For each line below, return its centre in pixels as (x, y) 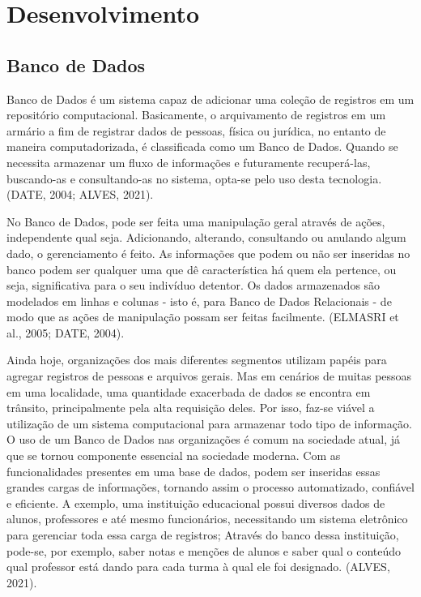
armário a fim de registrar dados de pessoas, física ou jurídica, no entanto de (196, 130)
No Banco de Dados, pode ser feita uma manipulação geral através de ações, (196, 221)
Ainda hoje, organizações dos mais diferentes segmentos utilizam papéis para (197, 360)
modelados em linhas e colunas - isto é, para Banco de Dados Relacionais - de (199, 301)
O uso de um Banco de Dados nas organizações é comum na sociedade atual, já (204, 439)
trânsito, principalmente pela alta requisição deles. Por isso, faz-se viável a (191, 408)
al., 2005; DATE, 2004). (66, 332)
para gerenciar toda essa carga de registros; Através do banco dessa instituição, (203, 535)
